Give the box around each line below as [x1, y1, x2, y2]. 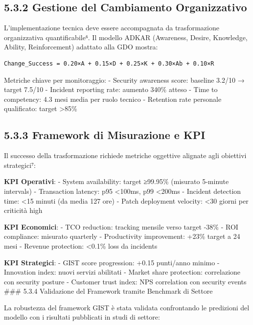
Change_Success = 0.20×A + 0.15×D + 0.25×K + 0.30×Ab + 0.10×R [4, 60, 214, 67]
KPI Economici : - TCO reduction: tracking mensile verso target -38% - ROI [4, 221, 238, 232]
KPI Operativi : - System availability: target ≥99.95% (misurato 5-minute [4, 176, 229, 186]
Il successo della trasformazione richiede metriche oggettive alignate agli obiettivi [4, 150, 247, 161]
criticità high [4, 205, 43, 215]
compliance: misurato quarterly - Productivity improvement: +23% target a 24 [4, 231, 240, 241]
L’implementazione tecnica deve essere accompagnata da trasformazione [4, 23, 219, 33]
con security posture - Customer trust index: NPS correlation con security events [4, 276, 247, 286]
